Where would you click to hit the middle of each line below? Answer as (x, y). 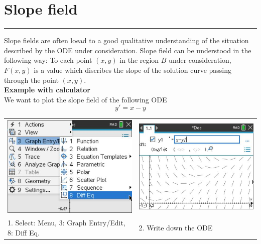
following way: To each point (48, 60)
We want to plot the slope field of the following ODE (86, 99)
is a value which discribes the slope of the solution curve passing (133, 70)
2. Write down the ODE (176, 228)
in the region (139, 60)
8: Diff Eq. (24, 232)
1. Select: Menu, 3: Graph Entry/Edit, (67, 223)
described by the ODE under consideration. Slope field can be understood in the (128, 50)
